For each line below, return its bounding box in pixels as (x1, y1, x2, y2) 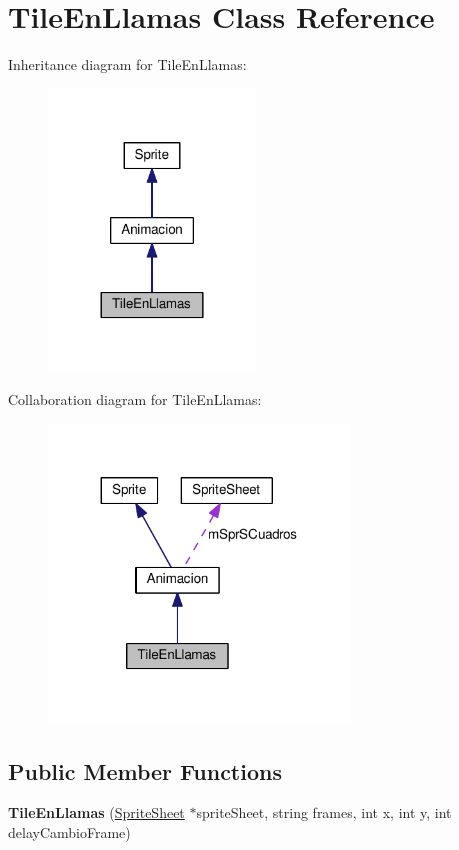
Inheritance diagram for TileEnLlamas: (8, 54, 247, 75)
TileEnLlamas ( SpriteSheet (8, 802, 185, 823)
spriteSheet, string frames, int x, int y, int (196, 802, 452, 823)
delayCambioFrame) (8, 821, 131, 842)
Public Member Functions (8, 755, 282, 786)
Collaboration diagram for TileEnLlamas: (8, 389, 262, 410)
